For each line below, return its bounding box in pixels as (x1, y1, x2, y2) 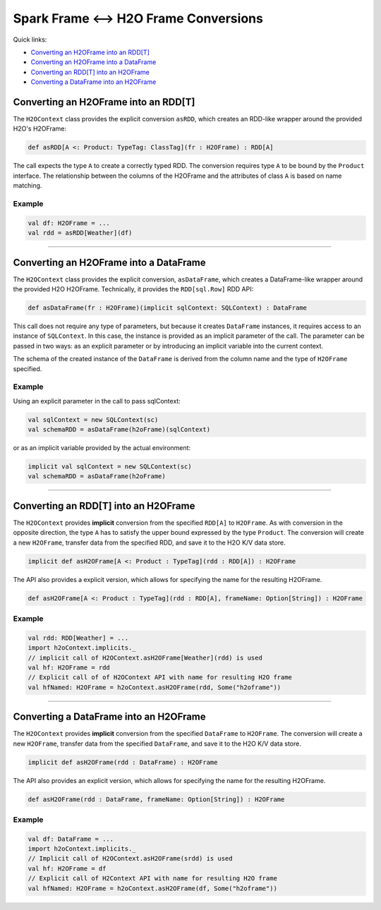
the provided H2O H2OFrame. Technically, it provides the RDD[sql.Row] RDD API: (13, 284, 254, 293)
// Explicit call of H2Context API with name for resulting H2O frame (28, 875, 278, 882)
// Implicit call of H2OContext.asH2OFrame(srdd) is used (28, 854, 233, 863)
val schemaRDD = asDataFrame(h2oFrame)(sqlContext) (28, 425, 211, 434)
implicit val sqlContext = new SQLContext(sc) (28, 463, 192, 471)
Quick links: (13, 35, 47, 44)
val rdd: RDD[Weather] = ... (28, 633, 129, 642)
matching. (13, 181, 42, 190)
